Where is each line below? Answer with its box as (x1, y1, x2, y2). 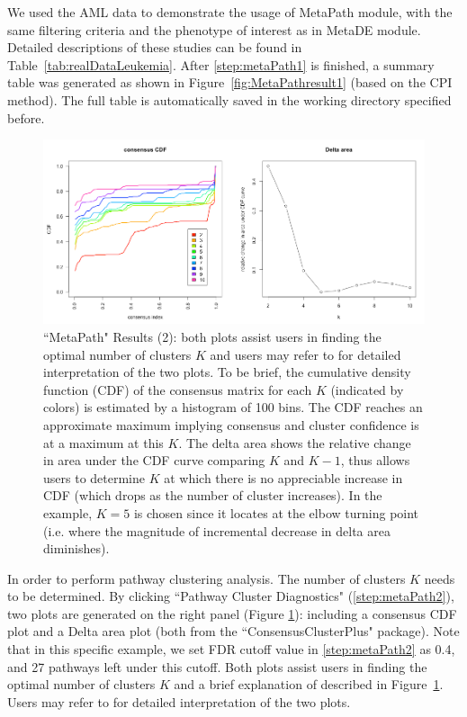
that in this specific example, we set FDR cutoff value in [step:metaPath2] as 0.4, (7, 640, 455, 659)
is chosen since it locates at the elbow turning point (133, 503, 419, 522)
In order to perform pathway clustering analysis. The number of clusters (7, 569, 406, 587)
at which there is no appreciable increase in (164, 468, 403, 487)
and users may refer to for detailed (210, 345, 401, 363)
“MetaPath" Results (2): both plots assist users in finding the (43, 327, 382, 345)
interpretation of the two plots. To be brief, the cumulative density (43, 363, 411, 381)
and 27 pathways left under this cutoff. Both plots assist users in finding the (7, 657, 427, 676)
